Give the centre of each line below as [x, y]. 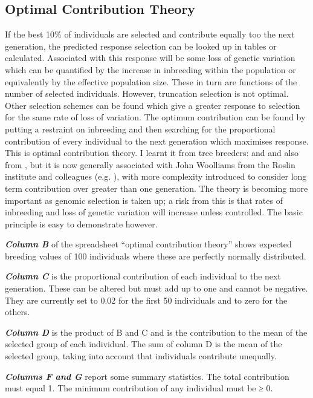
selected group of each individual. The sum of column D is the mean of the [144, 344]
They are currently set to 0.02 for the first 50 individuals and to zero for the [146, 300]
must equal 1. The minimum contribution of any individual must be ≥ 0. [139, 388]
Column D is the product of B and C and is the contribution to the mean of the [156, 332]
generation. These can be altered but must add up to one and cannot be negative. [156, 288]
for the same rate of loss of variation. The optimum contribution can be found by [155, 117]
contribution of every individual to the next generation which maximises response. [157, 141]
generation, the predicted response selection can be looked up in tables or [141, 46]
